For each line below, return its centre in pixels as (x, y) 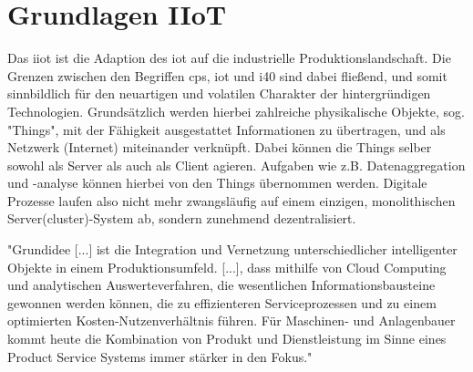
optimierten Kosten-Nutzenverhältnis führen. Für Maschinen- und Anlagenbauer (231, 320)
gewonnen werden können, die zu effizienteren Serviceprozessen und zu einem (222, 302)
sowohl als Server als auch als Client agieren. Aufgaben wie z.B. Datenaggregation (236, 165)
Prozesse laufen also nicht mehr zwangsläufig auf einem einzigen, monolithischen (231, 200)
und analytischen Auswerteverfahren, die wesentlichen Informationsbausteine (221, 285)
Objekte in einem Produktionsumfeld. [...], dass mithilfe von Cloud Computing (227, 267)
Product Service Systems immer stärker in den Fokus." (160, 356)
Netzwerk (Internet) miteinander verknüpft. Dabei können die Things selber (220, 147)
